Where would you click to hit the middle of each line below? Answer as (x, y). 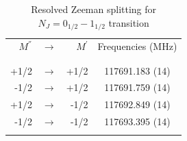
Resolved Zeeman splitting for (94, 9)
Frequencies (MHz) (137, 46)
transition (129, 22)
